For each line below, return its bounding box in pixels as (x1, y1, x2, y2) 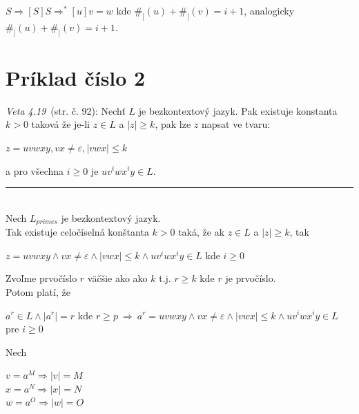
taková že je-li (31, 117, 90, 131)
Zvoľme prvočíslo (6, 271, 77, 285)
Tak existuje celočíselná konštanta (6, 225, 149, 239)
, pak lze (155, 117, 191, 131)
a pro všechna (6, 163, 64, 178)
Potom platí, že (6, 284, 70, 299)
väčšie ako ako (87, 271, 148, 285)
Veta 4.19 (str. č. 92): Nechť (6, 103, 126, 117)
